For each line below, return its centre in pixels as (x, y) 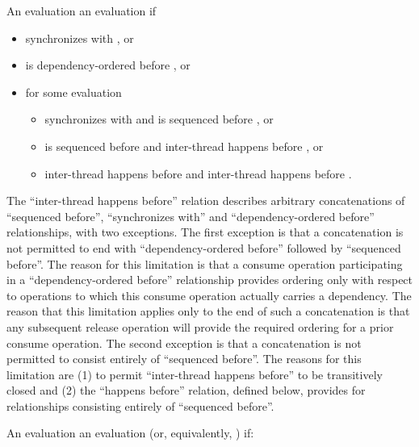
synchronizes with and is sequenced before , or (159, 119)
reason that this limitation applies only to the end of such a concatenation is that (208, 311)
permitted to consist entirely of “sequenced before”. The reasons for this (184, 359)
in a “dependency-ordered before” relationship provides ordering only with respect (210, 280)
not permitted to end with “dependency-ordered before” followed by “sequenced (204, 247)
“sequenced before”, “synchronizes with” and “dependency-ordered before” (191, 216)
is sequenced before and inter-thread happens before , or (184, 146)
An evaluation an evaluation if (82, 10)
